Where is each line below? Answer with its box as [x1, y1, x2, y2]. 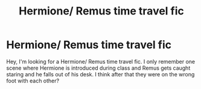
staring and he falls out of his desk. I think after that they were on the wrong [6, 70, 195, 78]
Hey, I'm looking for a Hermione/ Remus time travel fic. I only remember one [6, 58, 196, 65]
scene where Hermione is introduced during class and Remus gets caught [6, 64, 191, 72]
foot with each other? [6, 77, 59, 84]
